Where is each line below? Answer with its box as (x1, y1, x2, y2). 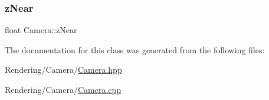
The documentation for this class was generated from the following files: (5, 43, 265, 56)
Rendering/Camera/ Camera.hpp (5, 63, 122, 76)
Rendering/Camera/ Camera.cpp (5, 83, 122, 95)
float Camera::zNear (5, 24, 77, 36)
